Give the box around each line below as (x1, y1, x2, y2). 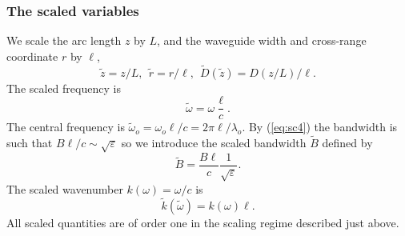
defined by (322, 134, 373, 151)
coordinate (6, 47, 58, 64)
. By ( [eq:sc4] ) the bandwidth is (242, 118, 398, 135)
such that (6, 134, 53, 151)
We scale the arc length (6, 32, 122, 49)
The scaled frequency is (6, 79, 121, 96)
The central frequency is (6, 118, 125, 135)
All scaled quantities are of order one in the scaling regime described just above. (6, 214, 399, 230)
